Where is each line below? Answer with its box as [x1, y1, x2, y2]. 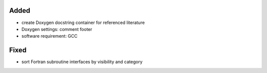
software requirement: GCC [21, 33, 78, 39]
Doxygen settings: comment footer [21, 26, 92, 32]
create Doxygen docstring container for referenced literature [21, 20, 145, 25]
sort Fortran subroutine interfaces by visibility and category [21, 59, 143, 65]
